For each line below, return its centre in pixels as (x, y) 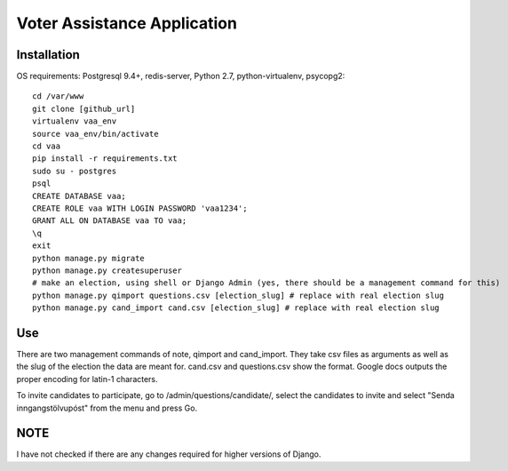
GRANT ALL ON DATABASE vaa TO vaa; (110, 221)
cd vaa (47, 146)
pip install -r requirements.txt (105, 159)
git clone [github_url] (84, 108)
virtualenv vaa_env (75, 121)
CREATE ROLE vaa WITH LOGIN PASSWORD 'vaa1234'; (140, 208)
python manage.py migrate (89, 258)
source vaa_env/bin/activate (95, 134)
